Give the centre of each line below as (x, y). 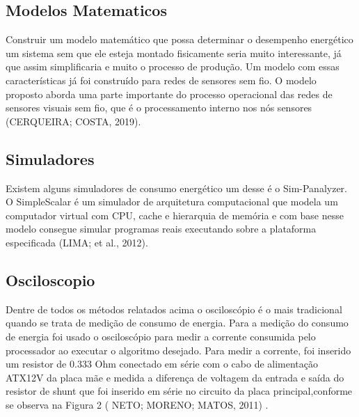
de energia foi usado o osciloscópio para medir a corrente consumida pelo (161, 336)
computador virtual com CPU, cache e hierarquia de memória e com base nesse (175, 215)
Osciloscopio (50, 280)
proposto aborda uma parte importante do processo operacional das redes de (169, 94)
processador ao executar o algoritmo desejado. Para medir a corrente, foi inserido (178, 350)
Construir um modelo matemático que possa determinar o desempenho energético (179, 39)
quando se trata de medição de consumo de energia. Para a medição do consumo (177, 323)
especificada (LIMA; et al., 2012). (77, 242)
